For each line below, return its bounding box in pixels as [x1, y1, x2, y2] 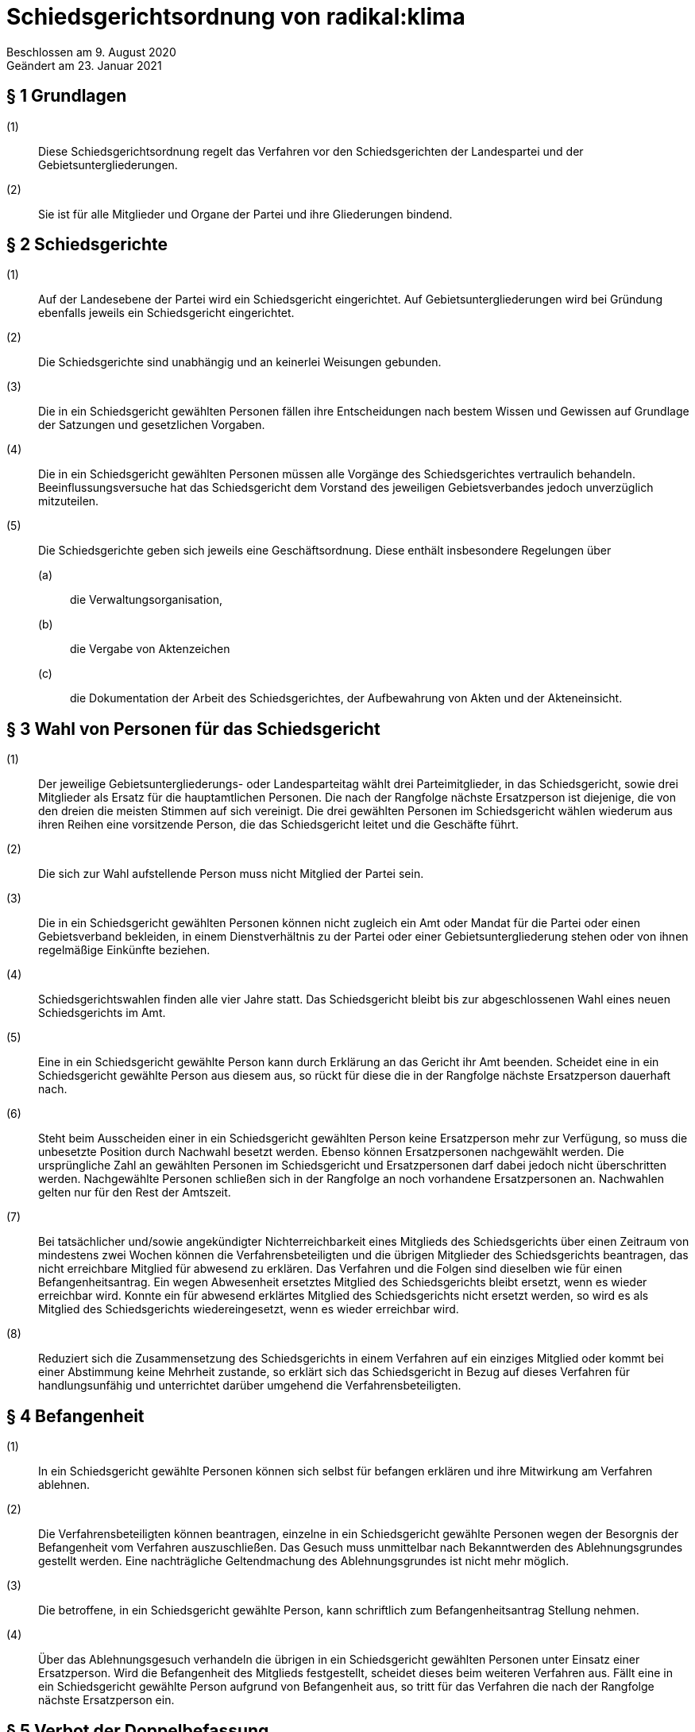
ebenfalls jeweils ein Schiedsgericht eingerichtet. [38, 306, 295, 320]
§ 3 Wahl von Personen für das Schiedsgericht [6, 718, 380, 739]
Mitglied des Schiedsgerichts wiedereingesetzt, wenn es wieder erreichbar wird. [38, 1302, 459, 1316]
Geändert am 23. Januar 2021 [6, 58, 162, 72]
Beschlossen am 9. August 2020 [6, 44, 176, 59]
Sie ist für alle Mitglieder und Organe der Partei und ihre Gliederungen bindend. [38, 207, 453, 221]
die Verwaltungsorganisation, [70, 593, 223, 607]
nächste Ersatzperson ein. [38, 1693, 175, 1707]
